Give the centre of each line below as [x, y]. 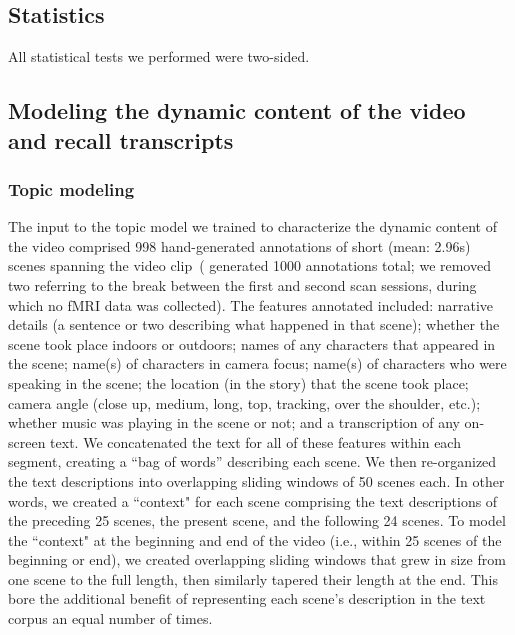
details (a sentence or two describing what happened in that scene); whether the [254, 324]
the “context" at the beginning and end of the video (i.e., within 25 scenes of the [255, 539]
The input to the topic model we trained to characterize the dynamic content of [252, 226]
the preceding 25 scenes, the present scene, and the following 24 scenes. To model [257, 520]
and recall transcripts [121, 139]
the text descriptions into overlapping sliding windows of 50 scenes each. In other [256, 480]
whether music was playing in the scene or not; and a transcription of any [234, 422]
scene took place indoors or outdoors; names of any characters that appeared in [252, 343]
